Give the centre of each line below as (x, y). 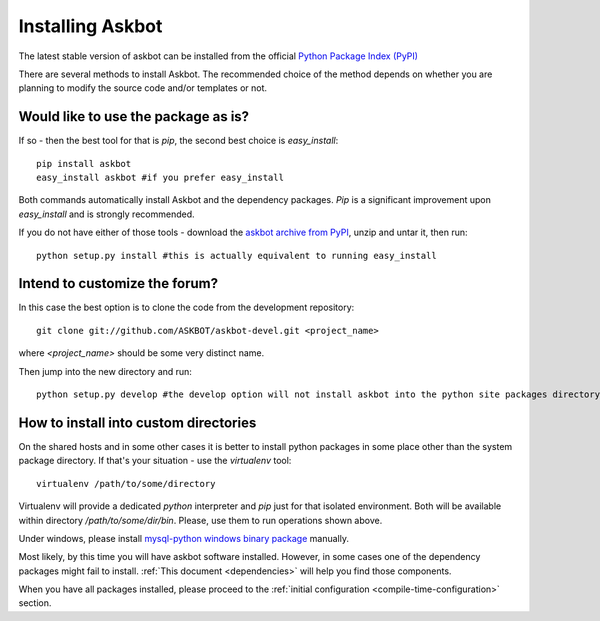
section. (35, 603)
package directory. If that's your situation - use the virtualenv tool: (155, 461)
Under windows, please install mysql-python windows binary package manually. (184, 538)
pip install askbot (84, 163)
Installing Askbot (90, 26)
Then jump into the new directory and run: (105, 371)
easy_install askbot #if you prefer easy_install (160, 178)
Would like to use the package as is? (134, 116)
